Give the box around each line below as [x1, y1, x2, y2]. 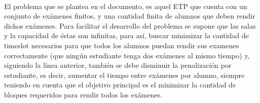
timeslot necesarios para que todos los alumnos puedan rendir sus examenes [4, 40, 239, 50]
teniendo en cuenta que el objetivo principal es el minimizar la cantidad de [4, 79, 236, 90]
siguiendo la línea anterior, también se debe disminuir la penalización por [4, 60, 232, 70]
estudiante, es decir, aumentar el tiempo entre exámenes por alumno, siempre [4, 69, 245, 80]
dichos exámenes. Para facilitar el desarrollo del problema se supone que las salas [4, 20, 256, 31]
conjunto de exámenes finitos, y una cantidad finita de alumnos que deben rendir [4, 11, 255, 21]
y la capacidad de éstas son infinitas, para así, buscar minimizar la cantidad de [4, 30, 249, 41]
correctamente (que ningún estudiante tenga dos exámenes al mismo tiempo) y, [4, 50, 250, 60]
